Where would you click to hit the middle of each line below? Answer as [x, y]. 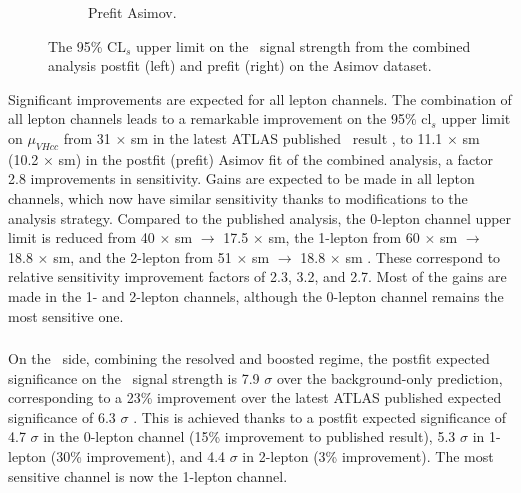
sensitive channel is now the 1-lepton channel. [148, 475]
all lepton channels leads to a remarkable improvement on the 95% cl [220, 118]
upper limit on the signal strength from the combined [303, 45]
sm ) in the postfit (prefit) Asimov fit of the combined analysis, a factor [276, 158]
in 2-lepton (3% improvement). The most [368, 456]
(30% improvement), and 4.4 [138, 456]
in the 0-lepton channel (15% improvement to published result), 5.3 [249, 436]
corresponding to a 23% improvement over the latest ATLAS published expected [255, 397]
